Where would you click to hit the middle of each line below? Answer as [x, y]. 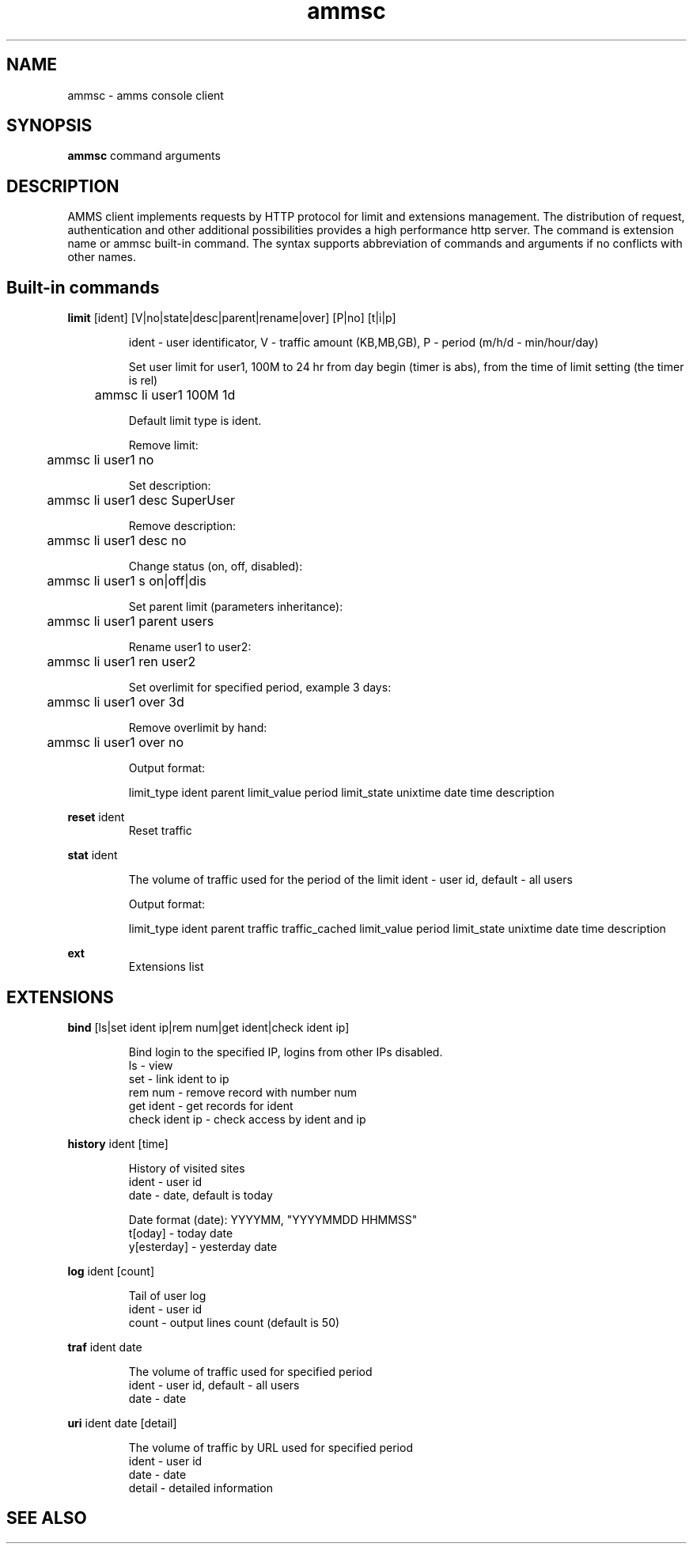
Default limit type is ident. [195, 421]
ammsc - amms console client [146, 95]
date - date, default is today [201, 1195]
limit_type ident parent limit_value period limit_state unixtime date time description [341, 793]
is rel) [143, 381]
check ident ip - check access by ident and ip [247, 1119]
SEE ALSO [47, 1518]
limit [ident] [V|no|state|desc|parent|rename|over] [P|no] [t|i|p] [232, 318]
